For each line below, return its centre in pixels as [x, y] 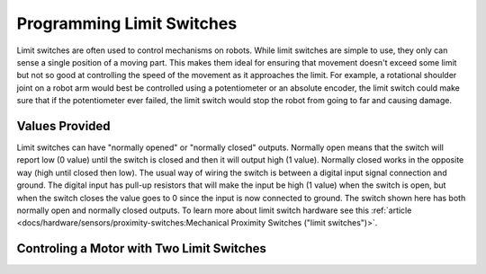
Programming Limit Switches [127, 23]
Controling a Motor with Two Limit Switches [142, 248]
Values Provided [64, 126]
